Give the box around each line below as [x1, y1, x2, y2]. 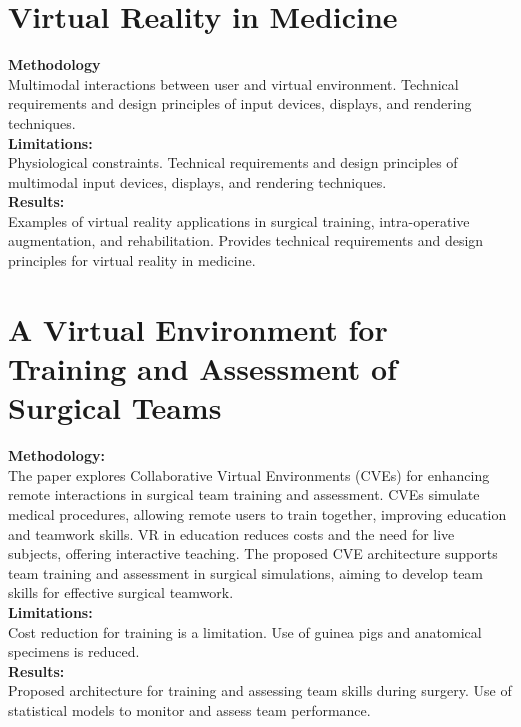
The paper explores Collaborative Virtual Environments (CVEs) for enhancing [8, 464, 490, 485]
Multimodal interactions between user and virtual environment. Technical [8, 73, 459, 94]
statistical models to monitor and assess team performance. [8, 699, 371, 720]
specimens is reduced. [8, 641, 140, 662]
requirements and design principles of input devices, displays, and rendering [8, 93, 472, 114]
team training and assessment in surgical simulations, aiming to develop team [8, 562, 484, 583]
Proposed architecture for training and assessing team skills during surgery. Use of [8, 680, 512, 701]
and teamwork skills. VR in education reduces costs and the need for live [8, 523, 455, 544]
